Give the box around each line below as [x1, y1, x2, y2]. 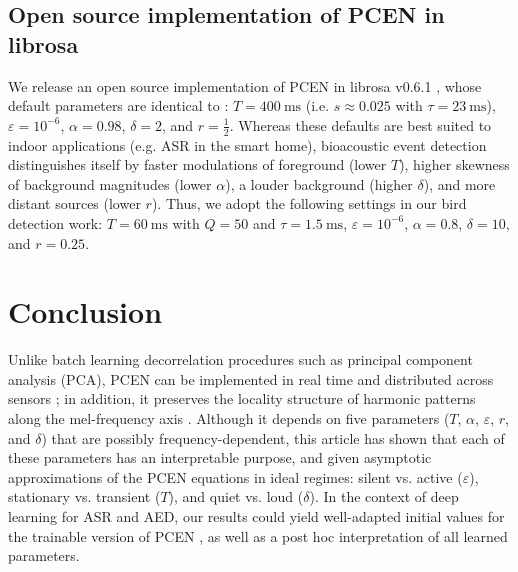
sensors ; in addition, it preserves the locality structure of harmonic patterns [8, 388, 476, 409]
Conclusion [8, 291, 163, 332]
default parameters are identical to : [8, 95, 229, 116]
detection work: [8, 212, 103, 233]
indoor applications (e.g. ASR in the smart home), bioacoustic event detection [8, 134, 487, 155]
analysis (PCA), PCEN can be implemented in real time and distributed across [8, 368, 494, 389]
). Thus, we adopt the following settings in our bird [151, 193, 467, 214]
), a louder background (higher [225, 173, 413, 194]
